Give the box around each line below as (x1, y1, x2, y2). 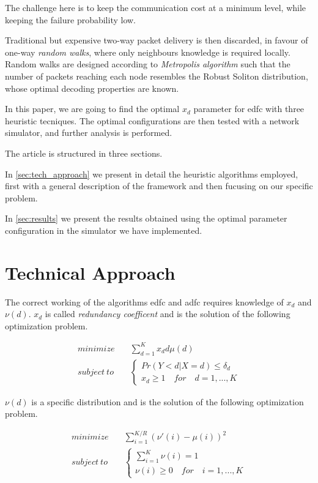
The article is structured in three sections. (5, 146, 163, 159)
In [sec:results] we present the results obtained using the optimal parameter (5, 212, 287, 225)
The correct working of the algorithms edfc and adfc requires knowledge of (5, 295, 284, 308)
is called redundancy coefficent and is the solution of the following (45, 307, 290, 320)
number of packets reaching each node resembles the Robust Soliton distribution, (5, 69, 308, 82)
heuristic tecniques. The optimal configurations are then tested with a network (5, 114, 300, 127)
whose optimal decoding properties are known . (5, 81, 179, 94)
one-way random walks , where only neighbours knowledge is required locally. (5, 45, 290, 58)
